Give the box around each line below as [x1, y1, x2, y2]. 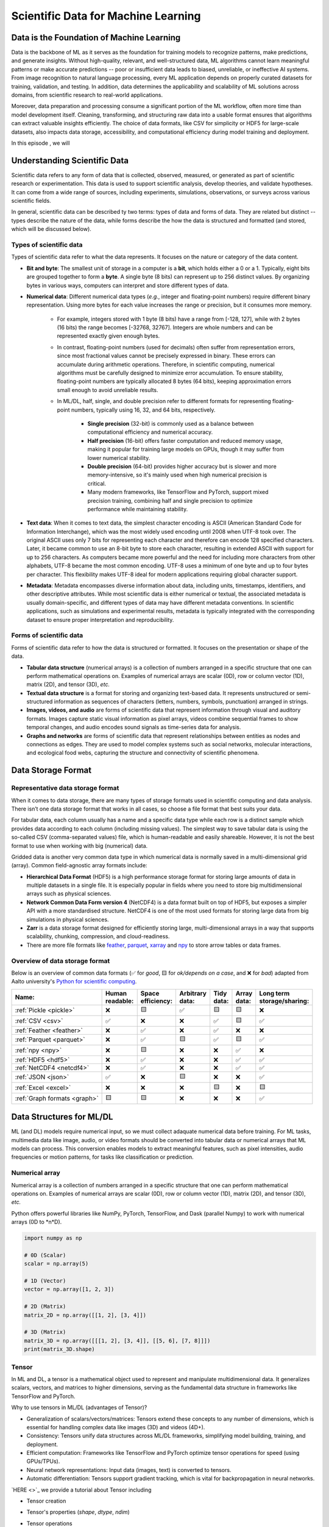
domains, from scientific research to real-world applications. [11, 92, 163, 99]
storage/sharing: [259, 996, 310, 1005]
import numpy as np [24, 1234, 82, 1242]
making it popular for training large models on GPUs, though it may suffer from [87, 446, 285, 453]
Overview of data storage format [11, 957, 110, 965]
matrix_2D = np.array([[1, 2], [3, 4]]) [24, 1311, 146, 1319]
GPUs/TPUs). [26, 1457, 60, 1465]
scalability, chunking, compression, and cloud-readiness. [26, 933, 170, 940]
